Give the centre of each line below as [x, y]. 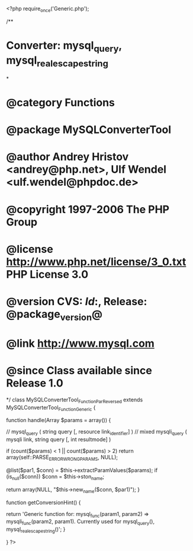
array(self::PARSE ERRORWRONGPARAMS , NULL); [62, 458]
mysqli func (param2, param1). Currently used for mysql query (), [81, 522]
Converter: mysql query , [64, 46]
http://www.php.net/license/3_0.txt [96, 262]
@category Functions [61, 103]
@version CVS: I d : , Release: [77, 302]
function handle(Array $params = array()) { [59, 420]
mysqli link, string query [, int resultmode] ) [59, 439]
